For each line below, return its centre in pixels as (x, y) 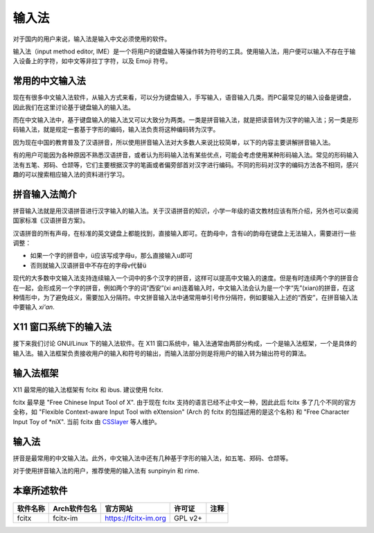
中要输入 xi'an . (34, 307)
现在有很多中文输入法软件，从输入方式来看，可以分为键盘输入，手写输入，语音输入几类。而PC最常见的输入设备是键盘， (184, 98)
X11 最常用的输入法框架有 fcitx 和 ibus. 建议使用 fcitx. (88, 390)
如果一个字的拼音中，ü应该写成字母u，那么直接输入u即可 (112, 256)
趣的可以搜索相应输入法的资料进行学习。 (70, 174)
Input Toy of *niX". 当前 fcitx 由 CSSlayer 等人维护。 (87, 421)
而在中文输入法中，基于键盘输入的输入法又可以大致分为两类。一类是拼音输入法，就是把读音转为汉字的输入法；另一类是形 (186, 120)
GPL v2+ (188, 518)
